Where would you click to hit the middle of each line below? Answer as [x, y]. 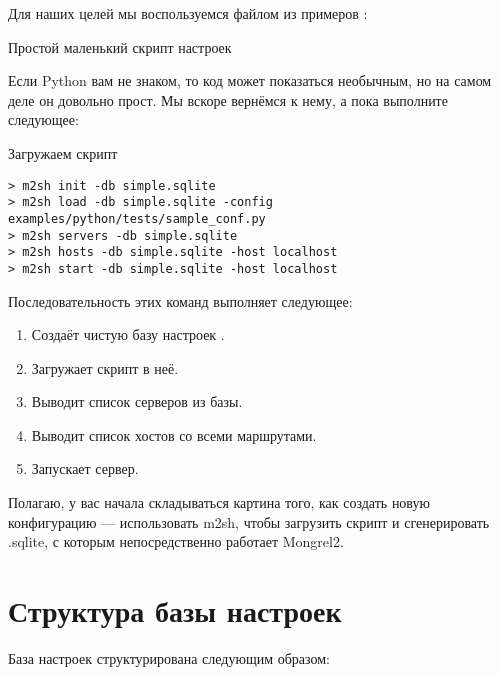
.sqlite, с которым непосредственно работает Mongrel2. [176, 541]
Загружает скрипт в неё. [105, 367]
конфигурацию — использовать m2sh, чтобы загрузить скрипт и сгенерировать [249, 521]
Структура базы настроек [175, 610]
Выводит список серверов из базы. [137, 401]
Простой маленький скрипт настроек [120, 46]
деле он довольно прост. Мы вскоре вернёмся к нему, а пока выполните [228, 99]
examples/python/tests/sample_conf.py [137, 218]
